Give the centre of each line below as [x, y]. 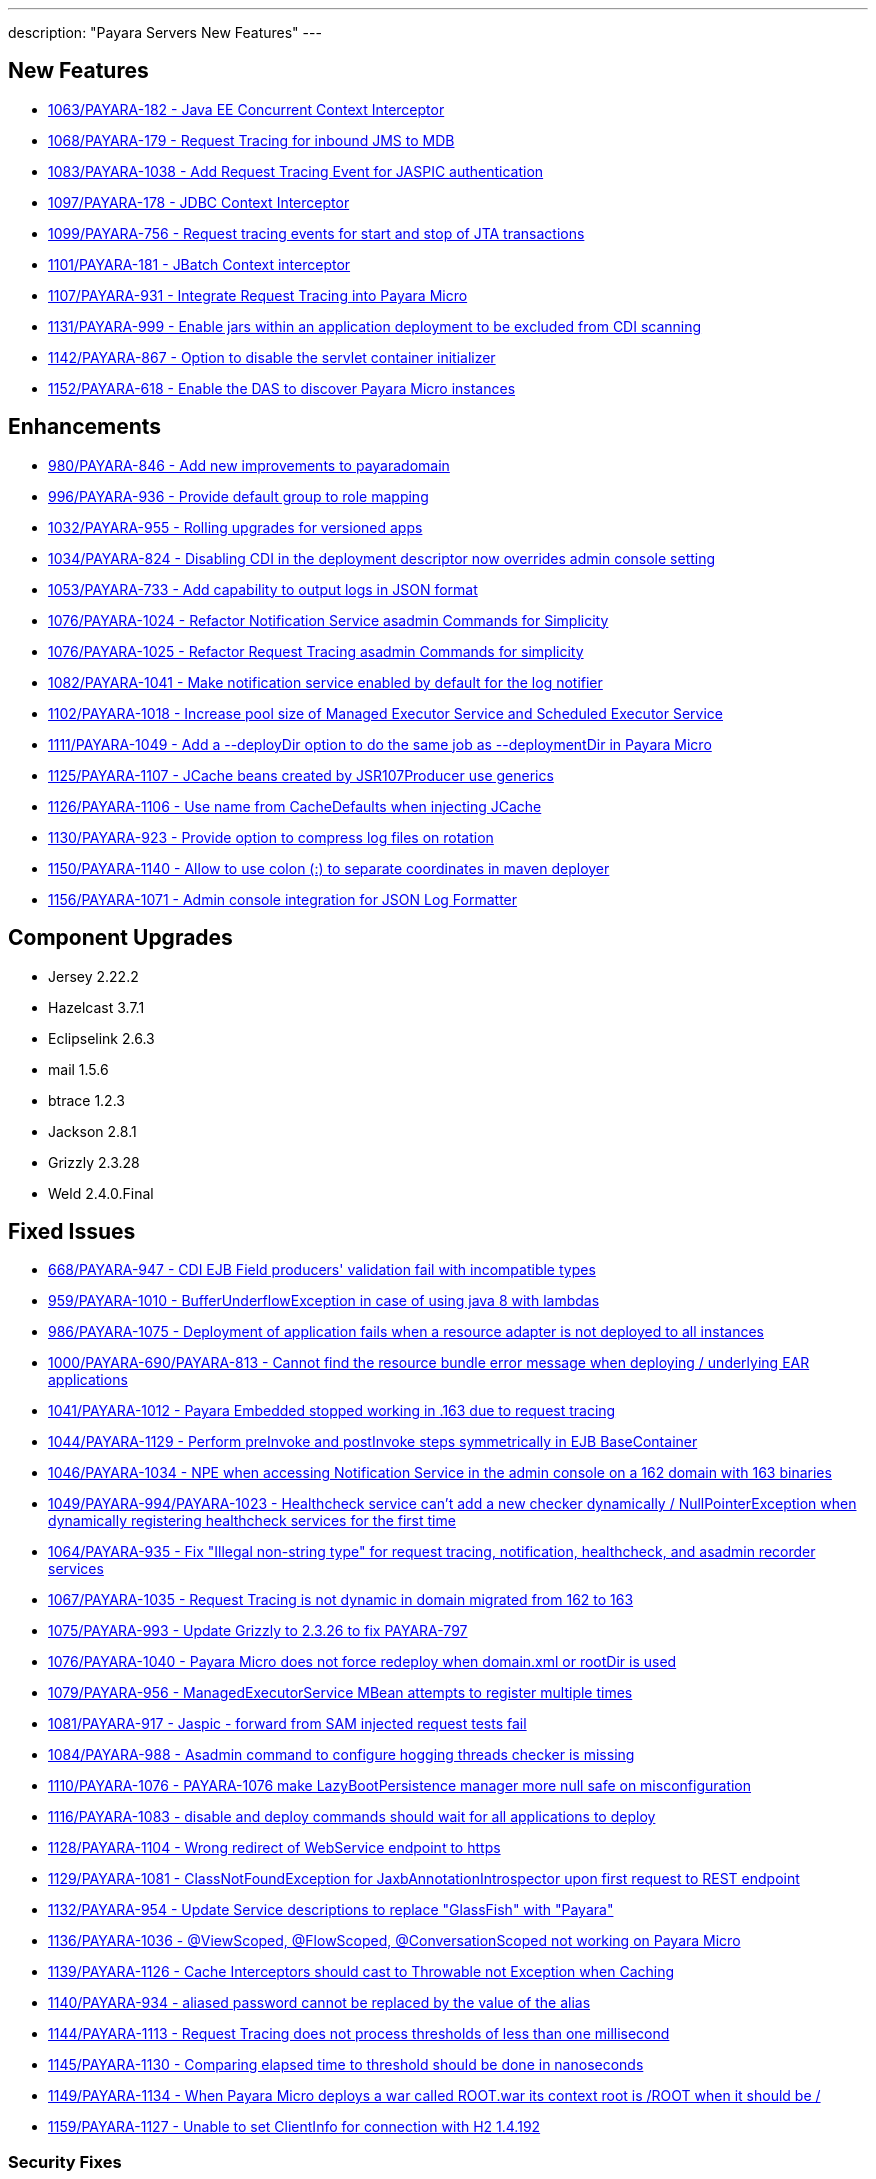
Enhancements [85, 427]
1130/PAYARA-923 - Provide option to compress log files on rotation [271, 837]
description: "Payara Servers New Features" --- [165, 32]
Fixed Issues [72, 1231]
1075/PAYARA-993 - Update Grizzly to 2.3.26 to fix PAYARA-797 [258, 1631]
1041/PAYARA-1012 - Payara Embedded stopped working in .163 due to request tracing [332, 1411]
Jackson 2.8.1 [92, 1131]
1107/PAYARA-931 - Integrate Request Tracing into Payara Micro [258, 295]
